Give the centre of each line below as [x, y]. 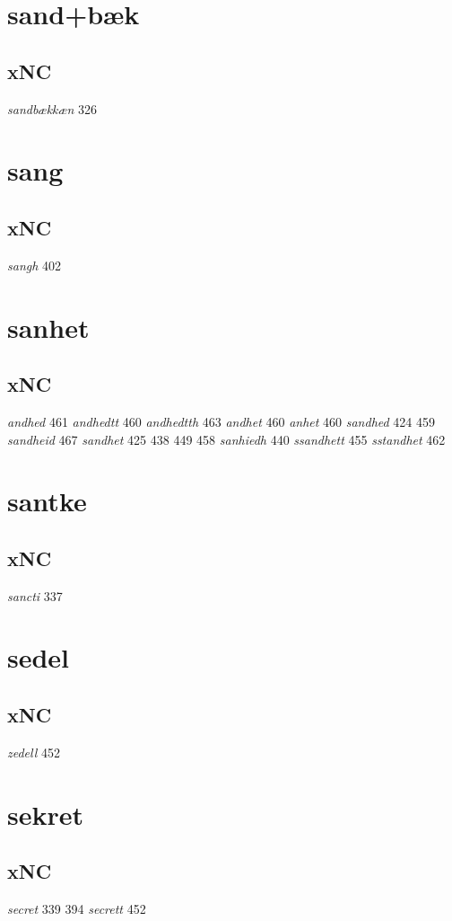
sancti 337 [35, 595]
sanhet [48, 327]
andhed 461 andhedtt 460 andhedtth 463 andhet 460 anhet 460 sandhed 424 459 [221, 421]
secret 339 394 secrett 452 [77, 909]
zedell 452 [34, 752]
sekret [46, 814]
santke [47, 501]
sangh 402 [35, 265]
